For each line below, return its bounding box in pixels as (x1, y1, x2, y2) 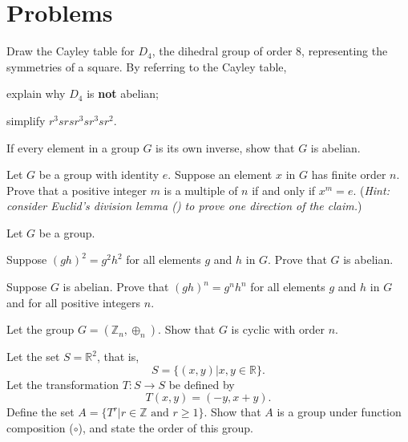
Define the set (6, 403, 75, 420)
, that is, (96, 348, 139, 365)
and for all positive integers (6, 294, 141, 310)
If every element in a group (6, 139, 139, 156)
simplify (6, 112, 46, 128)
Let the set (6, 348, 60, 365)
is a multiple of (164, 181, 238, 198)
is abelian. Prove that (63, 278, 169, 295)
